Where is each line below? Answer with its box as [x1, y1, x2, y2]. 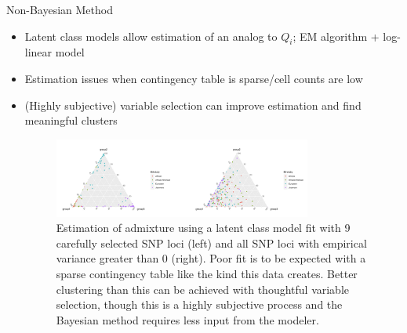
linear [24, 44, 53, 60]
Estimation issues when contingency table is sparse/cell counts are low [24, 70, 363, 86]
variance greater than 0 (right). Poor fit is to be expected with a [56, 250, 366, 266]
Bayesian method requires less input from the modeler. [56, 311, 319, 328]
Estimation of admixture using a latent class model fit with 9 [56, 219, 351, 236]
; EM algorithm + [293, 27, 380, 44]
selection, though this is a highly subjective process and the [56, 296, 343, 313]
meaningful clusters [24, 112, 118, 128]
